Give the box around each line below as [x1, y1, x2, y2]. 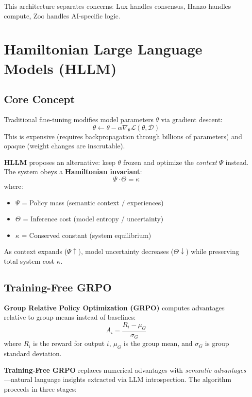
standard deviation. [4, 348, 62, 358]
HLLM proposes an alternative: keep [4, 157, 116, 167]
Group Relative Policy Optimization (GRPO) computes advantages [4, 302, 225, 312]
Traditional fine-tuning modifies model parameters [4, 114, 153, 124]
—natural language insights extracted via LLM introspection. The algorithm [4, 374, 232, 384]
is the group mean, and [123, 338, 193, 348]
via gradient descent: [161, 114, 223, 124]
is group [205, 338, 229, 348]
